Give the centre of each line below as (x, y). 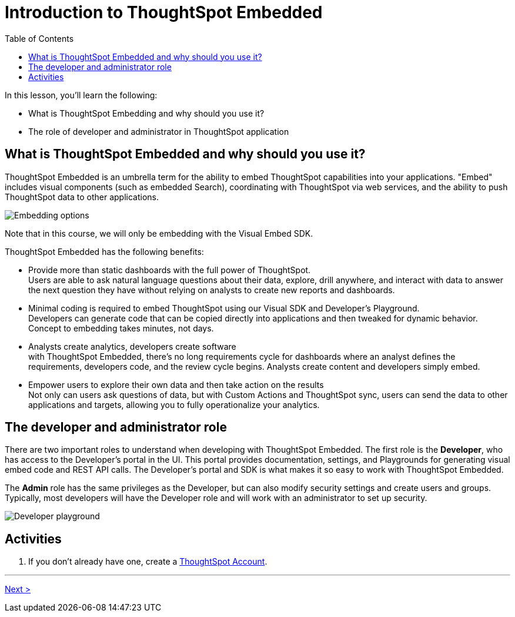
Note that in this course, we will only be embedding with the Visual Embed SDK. (159, 233)
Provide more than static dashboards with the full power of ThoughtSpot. (170, 270)
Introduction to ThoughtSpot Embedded (164, 12)
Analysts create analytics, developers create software (132, 346)
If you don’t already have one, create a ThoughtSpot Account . (148, 562)
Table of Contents (39, 38)
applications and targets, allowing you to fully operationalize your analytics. (174, 404)
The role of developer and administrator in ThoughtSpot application (159, 131)
